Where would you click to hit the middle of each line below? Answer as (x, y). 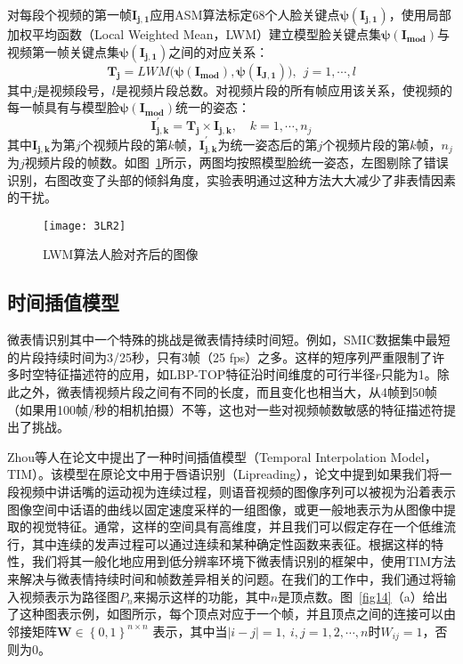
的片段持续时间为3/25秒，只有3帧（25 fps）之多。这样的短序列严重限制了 (220, 356)
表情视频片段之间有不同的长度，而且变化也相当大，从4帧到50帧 (253, 392)
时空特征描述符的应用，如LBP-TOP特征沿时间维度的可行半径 (197, 374)
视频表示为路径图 (69, 596)
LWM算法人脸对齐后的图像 (121, 254)
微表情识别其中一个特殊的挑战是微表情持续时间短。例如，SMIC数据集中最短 (229, 340)
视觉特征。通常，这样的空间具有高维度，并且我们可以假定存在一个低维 (237, 526)
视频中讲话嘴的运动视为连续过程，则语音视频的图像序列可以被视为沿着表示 (237, 492)
